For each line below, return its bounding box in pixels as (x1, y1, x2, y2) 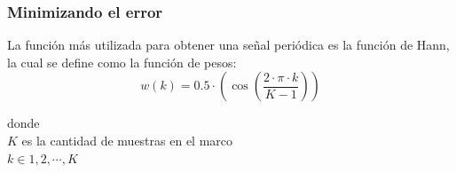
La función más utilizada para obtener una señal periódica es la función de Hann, (7, 35, 450, 54)
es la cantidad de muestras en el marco (21, 131, 233, 149)
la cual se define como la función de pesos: (7, 52, 237, 71)
